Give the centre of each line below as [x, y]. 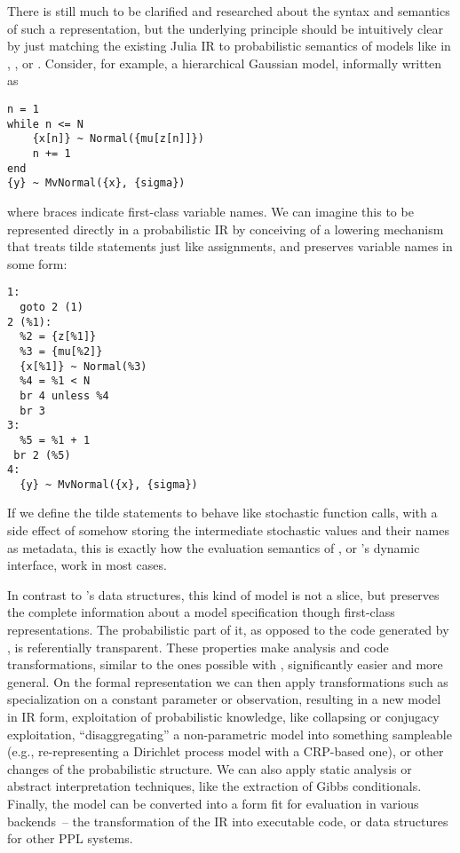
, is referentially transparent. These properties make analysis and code [198, 647]
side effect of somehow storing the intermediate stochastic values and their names [228, 530]
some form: [37, 263]
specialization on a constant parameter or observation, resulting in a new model [224, 699]
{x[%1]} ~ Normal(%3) [83, 366]
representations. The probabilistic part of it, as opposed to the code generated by [228, 630]
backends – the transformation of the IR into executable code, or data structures [228, 821]
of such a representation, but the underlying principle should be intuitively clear [225, 28]
